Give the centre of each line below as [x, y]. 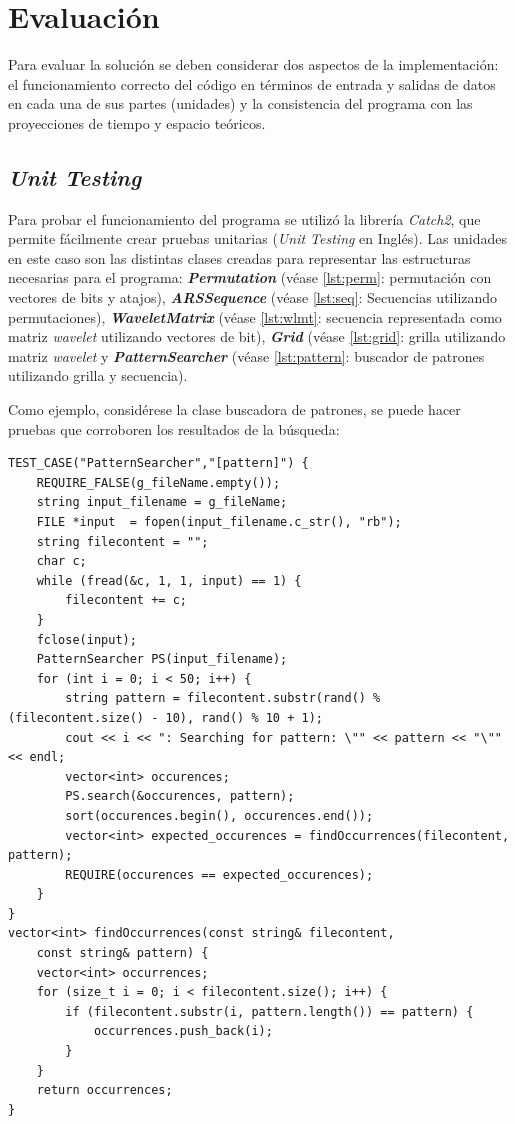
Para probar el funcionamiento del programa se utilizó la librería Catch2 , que [244, 218]
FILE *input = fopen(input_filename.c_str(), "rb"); [219, 522]
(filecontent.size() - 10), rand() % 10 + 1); [165, 717]
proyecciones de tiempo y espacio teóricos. [137, 122]
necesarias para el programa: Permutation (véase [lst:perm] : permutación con [250, 277]
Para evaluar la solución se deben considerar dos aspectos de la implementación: [253, 64]
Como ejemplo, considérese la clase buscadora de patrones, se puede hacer [234, 409]
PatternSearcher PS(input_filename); [162, 659]
